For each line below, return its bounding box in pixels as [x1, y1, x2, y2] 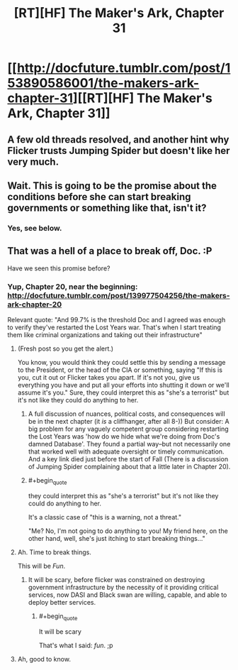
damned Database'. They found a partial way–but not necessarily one [28, 440, 231, 448]
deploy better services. [28, 598, 96, 606]
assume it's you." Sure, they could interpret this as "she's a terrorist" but [17, 388, 229, 397]
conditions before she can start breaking [7, 190, 191, 203]
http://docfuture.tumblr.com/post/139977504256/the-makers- [7, 290, 230, 300]
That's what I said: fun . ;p [38, 641, 113, 649]
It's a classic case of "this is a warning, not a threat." [28, 512, 182, 521]
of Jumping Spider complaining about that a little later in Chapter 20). [28, 463, 231, 471]
